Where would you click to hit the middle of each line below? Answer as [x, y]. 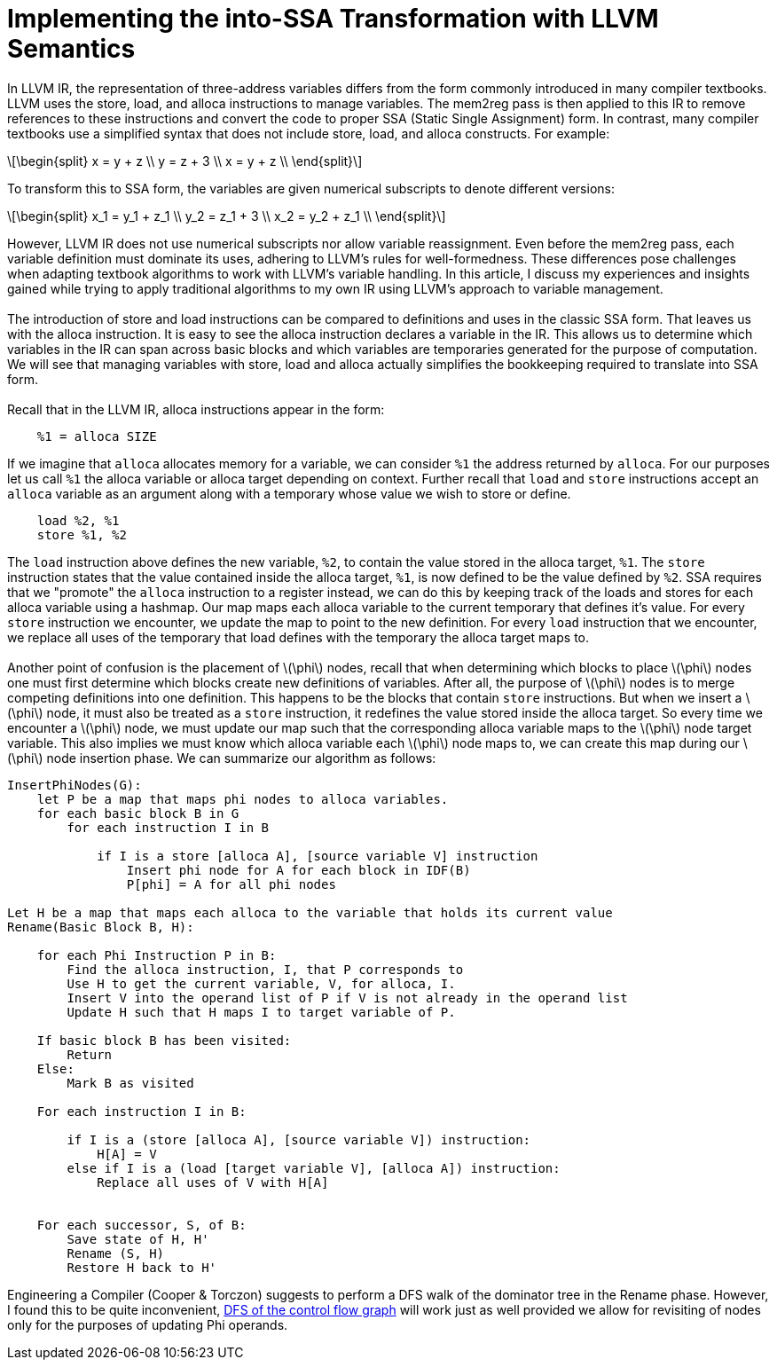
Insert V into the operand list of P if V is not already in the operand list [347, 998]
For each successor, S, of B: [141, 1225]
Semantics [71, 49]
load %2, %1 [78, 520]
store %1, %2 [82, 534]
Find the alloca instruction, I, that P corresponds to [265, 969]
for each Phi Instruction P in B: [157, 955]
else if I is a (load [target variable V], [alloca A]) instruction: [314, 1168]
